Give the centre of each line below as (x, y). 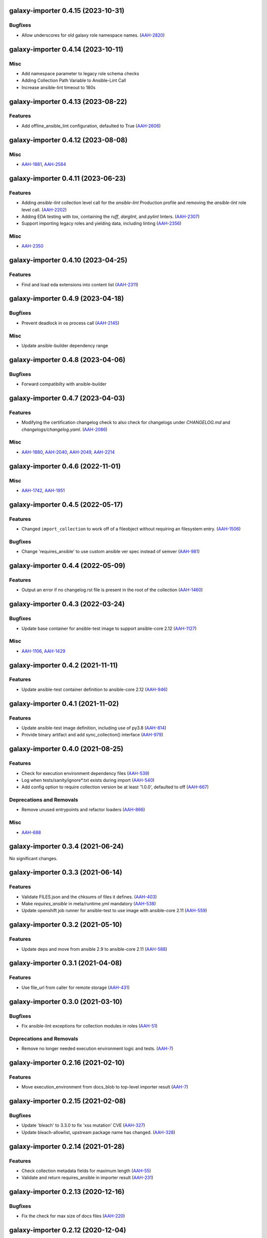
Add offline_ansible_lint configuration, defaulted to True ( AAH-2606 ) (91, 126)
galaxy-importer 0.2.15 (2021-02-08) (67, 1101)
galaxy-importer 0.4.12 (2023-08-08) (68, 140)
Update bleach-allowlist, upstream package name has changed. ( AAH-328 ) (98, 1132)
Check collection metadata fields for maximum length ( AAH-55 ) (86, 1171)
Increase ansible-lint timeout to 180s (59, 87)
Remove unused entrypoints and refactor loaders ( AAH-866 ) (83, 810)
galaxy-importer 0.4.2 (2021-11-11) (64, 665)
